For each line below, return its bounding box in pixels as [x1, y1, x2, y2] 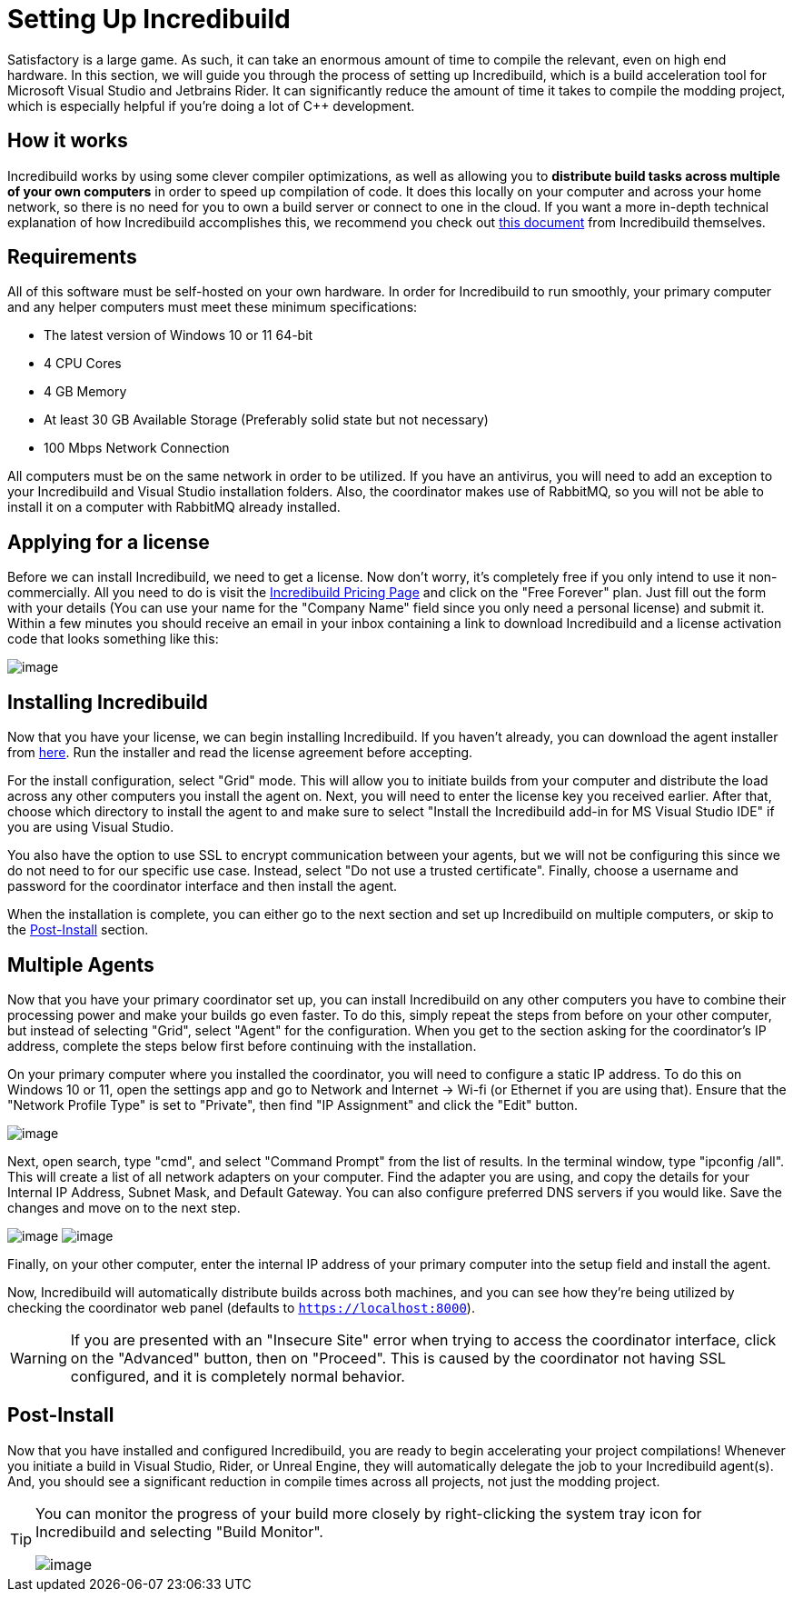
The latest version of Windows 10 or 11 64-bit [44, 327, 313, 344]
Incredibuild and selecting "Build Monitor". [35, 1522, 323, 1541]
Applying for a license [7, 530, 210, 554]
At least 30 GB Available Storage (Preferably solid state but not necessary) [44, 412, 489, 428]
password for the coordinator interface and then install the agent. [7, 878, 398, 894]
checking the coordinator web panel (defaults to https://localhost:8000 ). [7, 1299, 475, 1315]
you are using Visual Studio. [7, 819, 174, 835]
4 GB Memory [44, 384, 127, 400]
